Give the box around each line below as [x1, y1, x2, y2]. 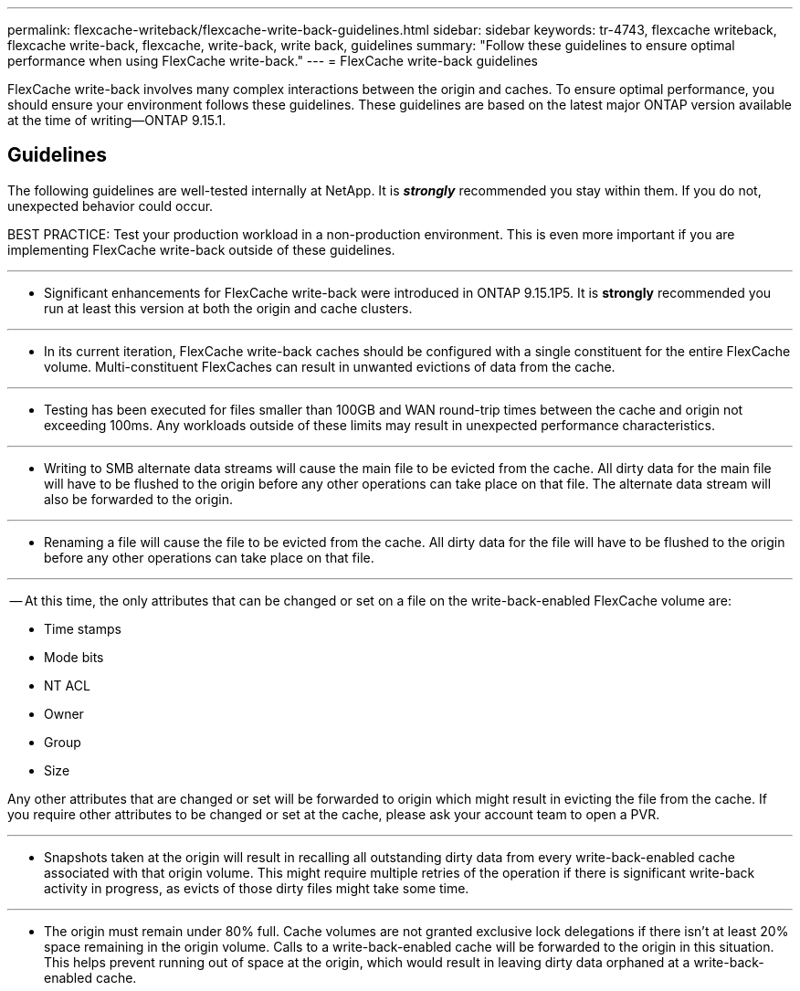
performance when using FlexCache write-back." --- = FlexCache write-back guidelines [7, 53, 538, 69]
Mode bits [44, 648, 104, 665]
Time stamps [44, 620, 121, 637]
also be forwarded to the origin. [44, 490, 234, 507]
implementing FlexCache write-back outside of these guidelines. [7, 241, 395, 258]
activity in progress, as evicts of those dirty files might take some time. [44, 880, 469, 896]
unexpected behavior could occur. [7, 197, 214, 214]
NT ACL [44, 677, 90, 693]
